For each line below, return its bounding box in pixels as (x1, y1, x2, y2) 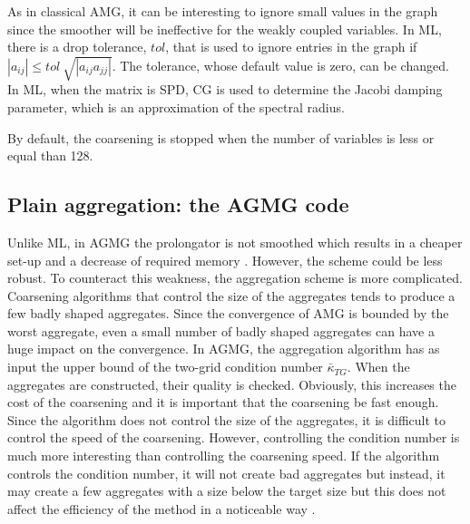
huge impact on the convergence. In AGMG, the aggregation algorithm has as (7, 339, 440, 358)
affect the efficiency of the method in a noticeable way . (7, 499, 316, 518)
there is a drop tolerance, (7, 37, 147, 56)
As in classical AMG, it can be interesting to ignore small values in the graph (7, 2, 438, 20)
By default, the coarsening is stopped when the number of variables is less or (7, 128, 435, 147)
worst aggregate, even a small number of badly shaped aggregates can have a (7, 321, 435, 340)
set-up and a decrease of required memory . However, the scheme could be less (7, 250, 443, 269)
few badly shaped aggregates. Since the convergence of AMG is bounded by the (7, 304, 449, 323)
